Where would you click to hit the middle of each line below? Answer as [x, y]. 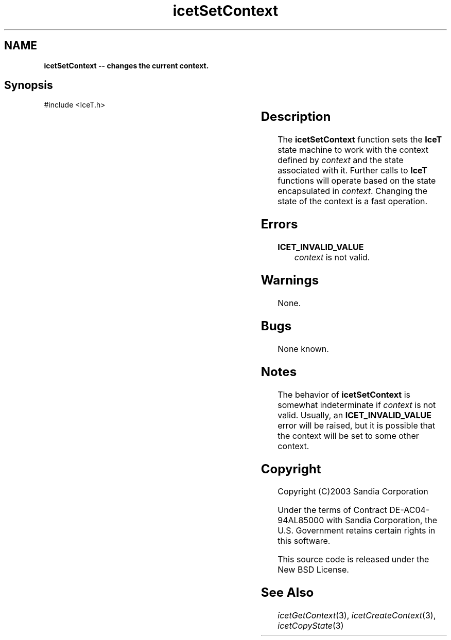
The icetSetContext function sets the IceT [360, 140]
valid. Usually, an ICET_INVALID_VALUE [354, 415]
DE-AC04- [410, 510]
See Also [287, 593]
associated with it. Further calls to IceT [353, 171]
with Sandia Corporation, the [382, 520]
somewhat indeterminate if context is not [357, 405]
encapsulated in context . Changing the [353, 191]
